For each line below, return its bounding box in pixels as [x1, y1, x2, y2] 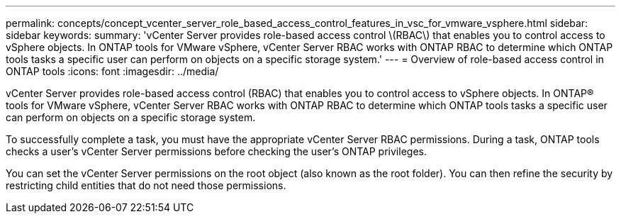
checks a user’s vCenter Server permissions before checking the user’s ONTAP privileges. [6, 145, 427, 157]
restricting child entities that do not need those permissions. [6, 179, 286, 191]
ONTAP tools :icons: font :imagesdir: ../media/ [6, 65, 219, 77]
